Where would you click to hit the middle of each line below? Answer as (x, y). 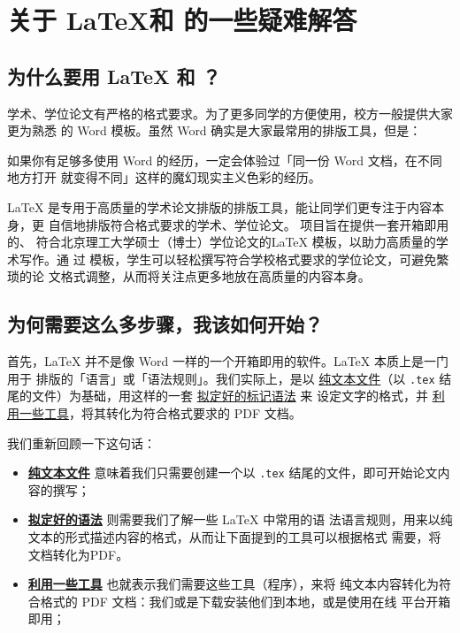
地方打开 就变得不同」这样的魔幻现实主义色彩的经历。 (164, 177)
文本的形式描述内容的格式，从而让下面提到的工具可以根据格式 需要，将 (234, 537)
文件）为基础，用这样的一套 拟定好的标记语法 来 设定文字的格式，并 (230, 396)
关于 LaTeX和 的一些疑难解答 (182, 20)
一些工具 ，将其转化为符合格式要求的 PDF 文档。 (160, 412)
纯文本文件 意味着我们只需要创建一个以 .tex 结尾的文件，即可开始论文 (233, 473)
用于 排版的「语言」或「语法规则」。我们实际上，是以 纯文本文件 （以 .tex (221, 378)
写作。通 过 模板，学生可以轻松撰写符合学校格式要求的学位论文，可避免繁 (234, 259)
